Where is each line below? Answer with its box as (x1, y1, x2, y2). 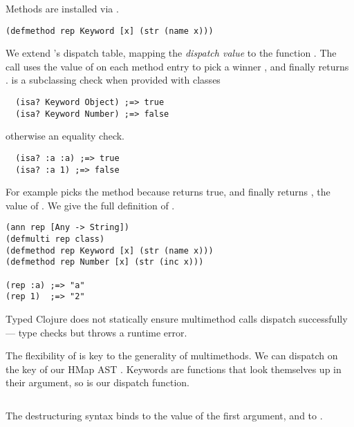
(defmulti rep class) (6, 234, 105, 245)
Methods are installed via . (6, 1, 119, 15)
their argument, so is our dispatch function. (6, 375, 189, 390)
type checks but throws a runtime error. (18, 325, 187, 339)
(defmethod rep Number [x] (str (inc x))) (6, 257, 204, 267)
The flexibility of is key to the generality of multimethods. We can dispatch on (6, 348, 338, 363)
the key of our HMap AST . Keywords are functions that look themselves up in (6, 361, 342, 376)
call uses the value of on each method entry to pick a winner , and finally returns (6, 59, 349, 73)
